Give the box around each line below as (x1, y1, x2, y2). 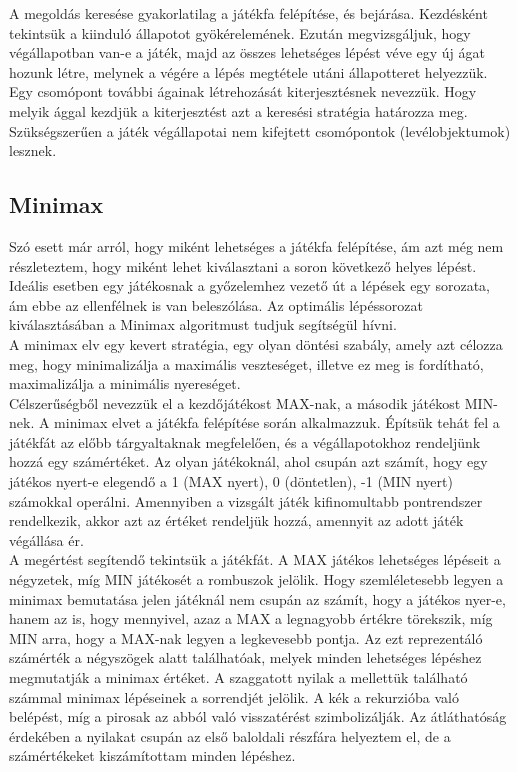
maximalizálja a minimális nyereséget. (9, 373, 241, 394)
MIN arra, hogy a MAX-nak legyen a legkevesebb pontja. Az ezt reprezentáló (9, 627, 483, 648)
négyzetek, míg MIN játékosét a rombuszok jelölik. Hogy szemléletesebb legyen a (9, 569, 504, 590)
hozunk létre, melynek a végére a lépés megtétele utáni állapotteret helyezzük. (9, 61, 488, 82)
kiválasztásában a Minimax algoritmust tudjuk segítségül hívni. (9, 314, 397, 335)
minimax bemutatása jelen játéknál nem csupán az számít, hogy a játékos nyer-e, (9, 588, 506, 609)
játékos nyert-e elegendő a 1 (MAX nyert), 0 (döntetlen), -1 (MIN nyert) (9, 471, 453, 492)
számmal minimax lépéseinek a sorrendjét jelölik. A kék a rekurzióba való (9, 686, 459, 707)
